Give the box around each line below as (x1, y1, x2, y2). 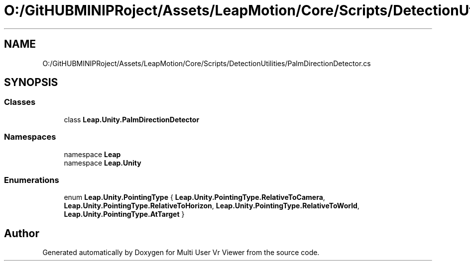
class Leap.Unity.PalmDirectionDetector (64, 115, 200, 124)
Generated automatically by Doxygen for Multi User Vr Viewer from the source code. (42, 248, 320, 257)
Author (4, 227, 39, 240)
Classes (4, 97, 36, 107)
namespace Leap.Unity (64, 158, 141, 167)
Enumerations (4, 175, 59, 185)
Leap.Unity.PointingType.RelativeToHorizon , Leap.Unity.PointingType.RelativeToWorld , (64, 201, 359, 210)
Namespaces (4, 132, 56, 142)
